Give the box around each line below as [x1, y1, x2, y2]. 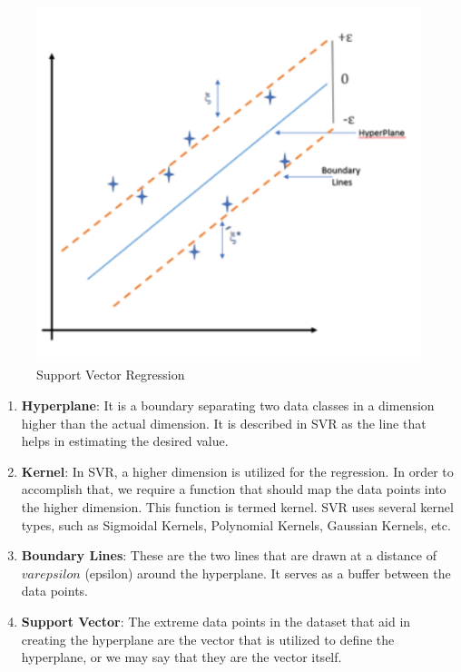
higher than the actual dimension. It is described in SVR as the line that [21, 413, 427, 432]
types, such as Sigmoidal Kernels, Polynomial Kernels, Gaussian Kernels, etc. [21, 515, 451, 534]
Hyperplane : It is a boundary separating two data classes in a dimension [21, 395, 435, 414]
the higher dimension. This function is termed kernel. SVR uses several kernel [21, 497, 454, 516]
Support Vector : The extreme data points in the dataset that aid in [21, 611, 411, 630]
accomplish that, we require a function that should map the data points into [21, 479, 446, 499]
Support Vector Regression [36, 365, 185, 384]
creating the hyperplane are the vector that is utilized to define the [21, 629, 395, 648]
